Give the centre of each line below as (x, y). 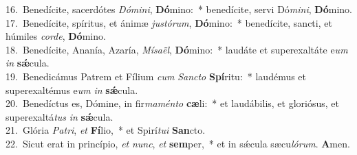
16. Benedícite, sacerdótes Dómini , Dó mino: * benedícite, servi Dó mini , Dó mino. (179, 9)
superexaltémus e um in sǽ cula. (72, 90)
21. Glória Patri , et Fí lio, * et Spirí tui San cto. (106, 130)
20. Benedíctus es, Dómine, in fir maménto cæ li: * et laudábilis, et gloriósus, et (172, 103)
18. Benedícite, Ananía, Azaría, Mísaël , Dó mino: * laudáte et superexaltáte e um (177, 49)
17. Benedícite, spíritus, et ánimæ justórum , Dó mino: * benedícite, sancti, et (169, 22)
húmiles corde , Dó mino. (56, 36)
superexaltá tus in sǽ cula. (60, 116)
